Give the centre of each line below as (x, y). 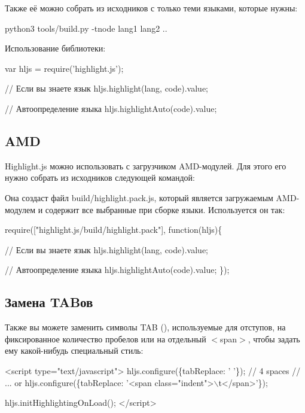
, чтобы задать (274, 338)
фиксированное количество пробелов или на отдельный (106, 338)
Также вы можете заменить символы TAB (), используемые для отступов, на (145, 327)
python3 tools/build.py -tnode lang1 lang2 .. (86, 28)
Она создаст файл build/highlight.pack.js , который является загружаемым (139, 197)
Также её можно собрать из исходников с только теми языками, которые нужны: (151, 8)
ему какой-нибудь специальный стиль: (74, 350)
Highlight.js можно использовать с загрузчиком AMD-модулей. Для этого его (146, 165)
